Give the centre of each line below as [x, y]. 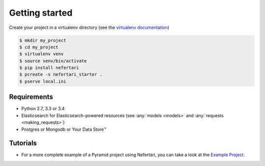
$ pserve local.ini [43, 81]
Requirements [31, 97]
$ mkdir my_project [43, 40]
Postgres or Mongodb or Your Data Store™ [64, 129]
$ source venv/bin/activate [53, 61]
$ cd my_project [39, 47]
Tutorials [23, 143]
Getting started [41, 13]
